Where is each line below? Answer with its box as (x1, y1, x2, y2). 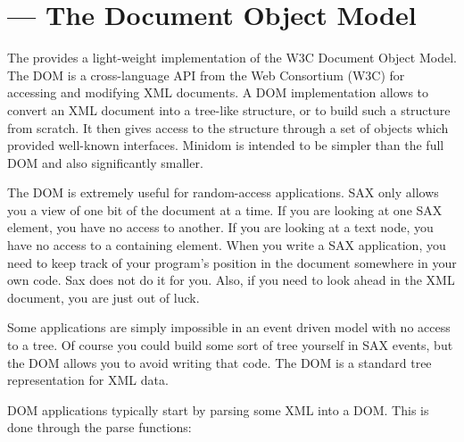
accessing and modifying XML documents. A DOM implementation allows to (7, 83, 429, 102)
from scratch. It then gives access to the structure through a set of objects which (7, 118, 449, 137)
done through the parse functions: (7, 418, 192, 437)
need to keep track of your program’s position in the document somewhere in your (7, 253, 457, 271)
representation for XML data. (7, 371, 169, 389)
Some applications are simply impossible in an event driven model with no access (7, 318, 451, 337)
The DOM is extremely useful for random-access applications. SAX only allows (7, 183, 439, 202)
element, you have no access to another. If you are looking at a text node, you (7, 218, 434, 237)
